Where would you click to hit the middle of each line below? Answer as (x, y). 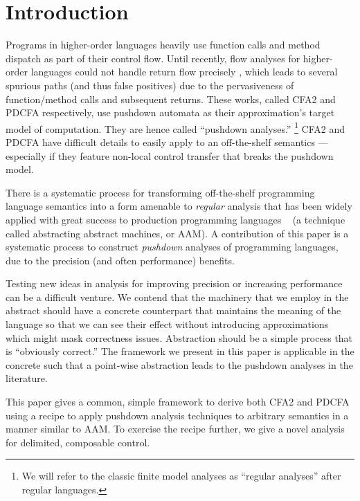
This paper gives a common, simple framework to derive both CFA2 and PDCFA (178, 402)
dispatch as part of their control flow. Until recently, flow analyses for (153, 58)
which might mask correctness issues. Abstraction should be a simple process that (179, 337)
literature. (27, 378)
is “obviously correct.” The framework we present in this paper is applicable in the (180, 351)
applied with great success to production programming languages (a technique (175, 219)
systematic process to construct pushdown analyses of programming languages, (172, 247)
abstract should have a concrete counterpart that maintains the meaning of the (173, 310)
